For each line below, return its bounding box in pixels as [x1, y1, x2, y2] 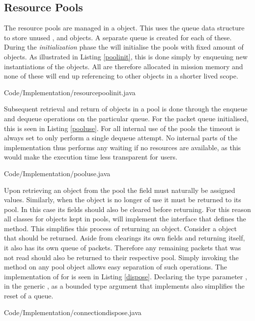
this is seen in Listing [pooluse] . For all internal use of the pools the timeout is [4, 123, 240, 133]
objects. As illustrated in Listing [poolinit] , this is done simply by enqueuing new [4, 51, 248, 61]
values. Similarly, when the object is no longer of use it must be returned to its [4, 194, 241, 205]
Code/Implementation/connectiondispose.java [4, 307, 142, 317]
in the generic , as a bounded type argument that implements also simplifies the [4, 281, 245, 291]
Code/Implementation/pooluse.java [4, 168, 111, 178]
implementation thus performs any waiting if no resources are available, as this [4, 142, 241, 152]
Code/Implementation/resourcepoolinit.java [4, 87, 136, 97]
